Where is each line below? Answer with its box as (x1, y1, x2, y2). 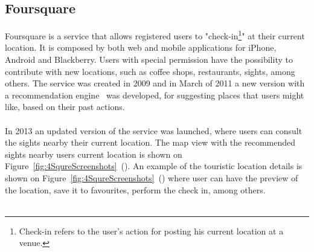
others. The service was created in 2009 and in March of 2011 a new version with (5, 77, 305, 89)
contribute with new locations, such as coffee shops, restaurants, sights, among (5, 65, 295, 77)
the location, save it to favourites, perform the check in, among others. (5, 183, 266, 196)
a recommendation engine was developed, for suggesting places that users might (5, 88, 304, 101)
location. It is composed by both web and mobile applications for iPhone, (5, 41, 277, 54)
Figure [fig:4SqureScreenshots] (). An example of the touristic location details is (5, 160, 303, 172)
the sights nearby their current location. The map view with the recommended (5, 136, 295, 149)
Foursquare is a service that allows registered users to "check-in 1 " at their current (5, 28, 305, 42)
